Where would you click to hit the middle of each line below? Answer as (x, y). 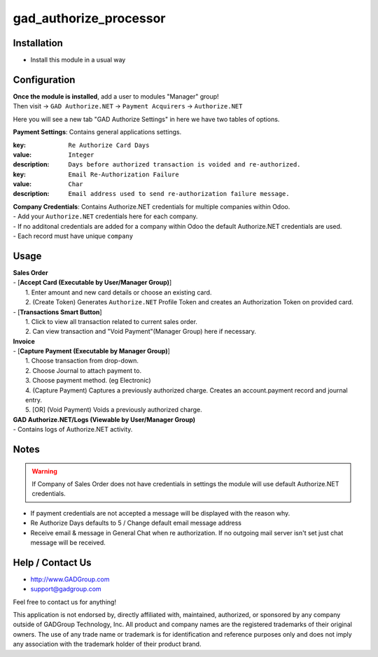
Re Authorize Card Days (109, 145)
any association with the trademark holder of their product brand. (107, 644)
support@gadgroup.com (66, 589)
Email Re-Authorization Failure (124, 174)
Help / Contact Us (52, 562)
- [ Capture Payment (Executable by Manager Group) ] (92, 351)
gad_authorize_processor (89, 18)
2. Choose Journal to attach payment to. (84, 370)
